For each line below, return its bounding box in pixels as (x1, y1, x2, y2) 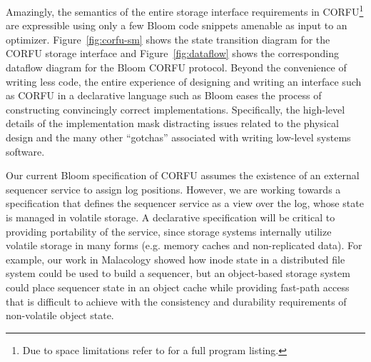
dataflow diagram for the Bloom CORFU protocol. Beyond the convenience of (6, 60, 347, 75)
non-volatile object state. (6, 308, 114, 323)
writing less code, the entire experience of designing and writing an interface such (6, 74, 362, 89)
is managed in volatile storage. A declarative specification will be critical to (6, 209, 335, 224)
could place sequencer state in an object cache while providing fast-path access (6, 279, 350, 294)
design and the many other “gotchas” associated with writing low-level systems (6, 130, 351, 144)
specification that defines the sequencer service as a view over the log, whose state (6, 196, 364, 211)
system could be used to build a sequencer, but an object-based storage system (6, 266, 350, 281)
